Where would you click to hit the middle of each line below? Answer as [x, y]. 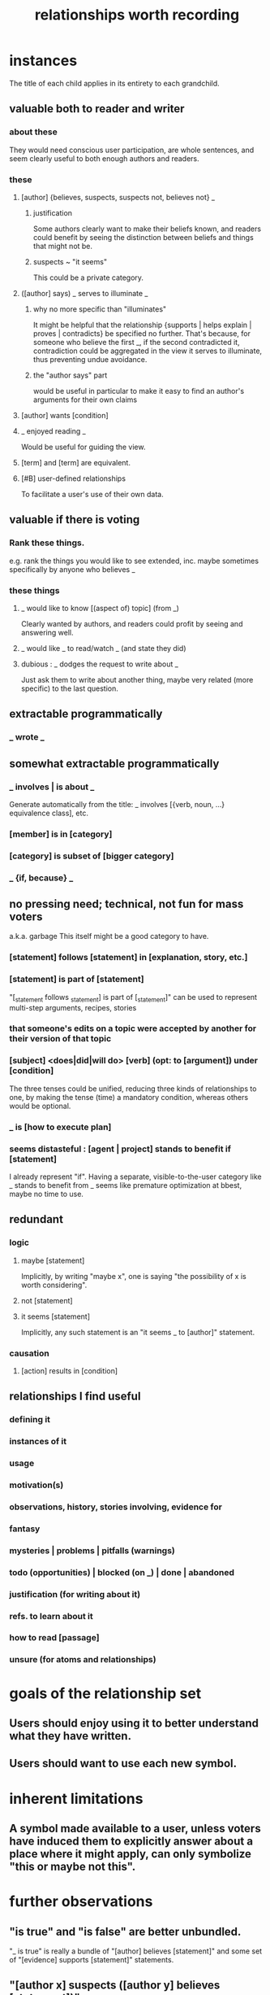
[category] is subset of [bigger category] [92, 856]
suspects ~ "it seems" [70, 261]
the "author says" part [70, 375]
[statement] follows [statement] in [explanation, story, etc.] [129, 958]
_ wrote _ [27, 737]
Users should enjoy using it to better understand [134, 1723]
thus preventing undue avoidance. [90, 359]
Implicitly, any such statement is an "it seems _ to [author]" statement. [137, 1332]
